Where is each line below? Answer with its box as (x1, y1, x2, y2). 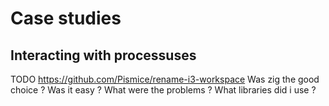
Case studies (10, 7, 122, 30)
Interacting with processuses (10, 47, 197, 64)
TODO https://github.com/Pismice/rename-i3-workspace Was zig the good (10, 73, 320, 85)
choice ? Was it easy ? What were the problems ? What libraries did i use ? (10, 84, 317, 96)
